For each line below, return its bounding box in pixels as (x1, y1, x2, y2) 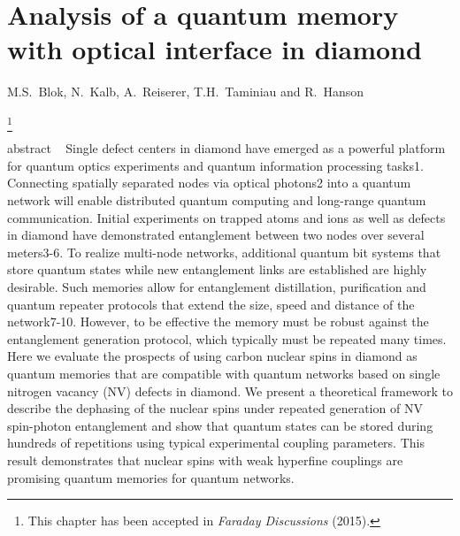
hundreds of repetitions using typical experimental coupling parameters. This (7, 433, 425, 452)
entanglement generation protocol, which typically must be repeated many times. (7, 329, 447, 348)
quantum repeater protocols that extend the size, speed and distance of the (7, 295, 415, 313)
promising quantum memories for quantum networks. (7, 468, 295, 486)
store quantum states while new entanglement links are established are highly (7, 260, 427, 279)
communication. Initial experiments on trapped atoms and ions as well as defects (7, 208, 446, 226)
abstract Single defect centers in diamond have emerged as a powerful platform (7, 139, 446, 157)
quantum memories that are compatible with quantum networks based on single (7, 364, 441, 382)
